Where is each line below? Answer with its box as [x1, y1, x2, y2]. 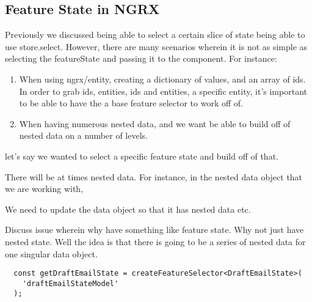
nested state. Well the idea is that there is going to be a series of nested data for [5, 235, 306, 248]
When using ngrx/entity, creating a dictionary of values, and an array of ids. [19, 72, 306, 85]
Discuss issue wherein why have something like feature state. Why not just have [5, 223, 304, 236]
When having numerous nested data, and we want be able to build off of [19, 117, 291, 130]
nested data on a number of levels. [19, 129, 148, 142]
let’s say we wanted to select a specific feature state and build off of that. [5, 149, 278, 162]
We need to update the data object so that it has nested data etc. [5, 202, 251, 215]
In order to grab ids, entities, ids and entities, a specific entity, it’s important [19, 84, 307, 97]
